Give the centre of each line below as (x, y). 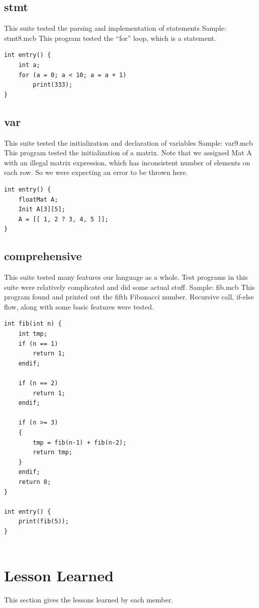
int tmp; (33, 334)
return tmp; (53, 452)
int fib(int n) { (33, 324)
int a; (29, 65)
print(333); (53, 85)
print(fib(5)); (44, 522)
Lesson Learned (59, 575)
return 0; (35, 482)
